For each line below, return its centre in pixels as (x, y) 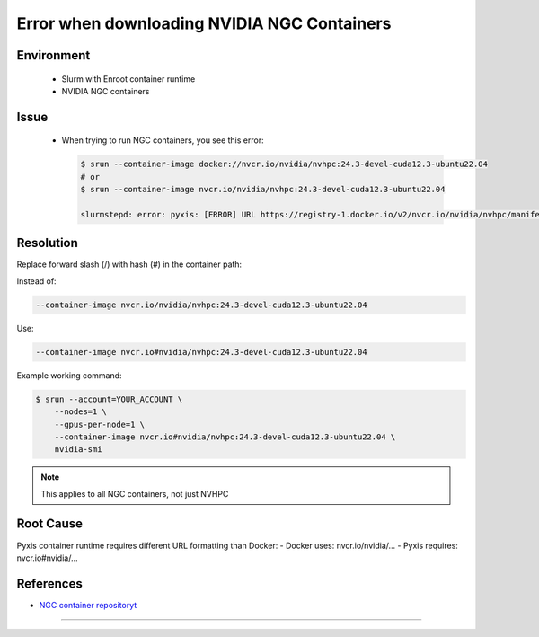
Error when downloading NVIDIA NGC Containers (204, 23)
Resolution (47, 243)
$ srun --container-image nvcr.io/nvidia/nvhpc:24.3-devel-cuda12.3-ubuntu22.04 (263, 190)
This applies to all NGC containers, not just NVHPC (135, 493)
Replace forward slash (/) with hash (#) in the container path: (129, 264)
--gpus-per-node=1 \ (100, 424)
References (49, 584)
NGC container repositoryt (88, 605)
